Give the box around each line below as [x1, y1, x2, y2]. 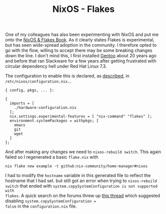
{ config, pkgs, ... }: [5, 88, 55, 93]
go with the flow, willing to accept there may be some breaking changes [5, 47, 153, 53]
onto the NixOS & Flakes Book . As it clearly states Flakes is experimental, [5, 37, 155, 43]
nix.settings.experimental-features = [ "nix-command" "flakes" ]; [9, 114, 153, 119]
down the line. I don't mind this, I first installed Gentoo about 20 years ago [5, 53, 157, 59]
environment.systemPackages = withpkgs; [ [9, 118, 99, 123]
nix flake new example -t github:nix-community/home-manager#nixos [5, 164, 148, 169]
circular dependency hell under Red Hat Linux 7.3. [5, 63, 107, 69]
